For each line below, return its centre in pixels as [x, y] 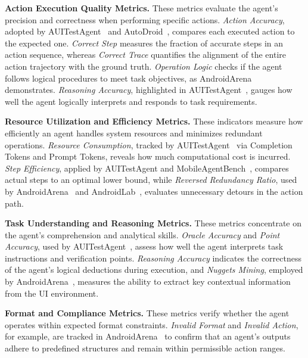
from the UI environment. [52, 293]
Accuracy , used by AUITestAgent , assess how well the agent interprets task [144, 246]
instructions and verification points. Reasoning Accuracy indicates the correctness [153, 258]
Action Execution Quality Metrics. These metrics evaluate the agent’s [141, 8]
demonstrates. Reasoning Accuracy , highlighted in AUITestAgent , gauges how [149, 90]
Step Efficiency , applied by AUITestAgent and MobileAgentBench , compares [147, 168]
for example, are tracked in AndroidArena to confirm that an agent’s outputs [148, 336]
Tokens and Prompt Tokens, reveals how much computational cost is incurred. [148, 156]
